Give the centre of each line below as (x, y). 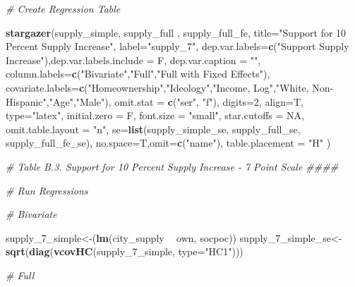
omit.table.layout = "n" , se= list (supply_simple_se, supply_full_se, (153, 129)
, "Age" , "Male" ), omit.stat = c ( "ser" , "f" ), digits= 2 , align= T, (175, 101)
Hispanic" (26, 101)
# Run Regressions (47, 190)
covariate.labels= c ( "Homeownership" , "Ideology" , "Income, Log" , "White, (157, 87)
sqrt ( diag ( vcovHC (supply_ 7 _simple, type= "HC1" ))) (125, 251)
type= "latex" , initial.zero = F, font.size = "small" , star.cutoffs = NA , (155, 115)
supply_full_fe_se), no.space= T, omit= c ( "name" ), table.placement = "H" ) (168, 143)
